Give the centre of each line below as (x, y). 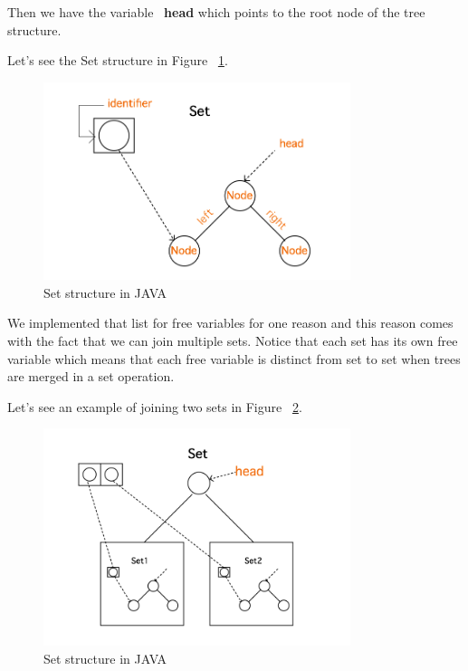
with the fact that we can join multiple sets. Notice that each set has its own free (233, 340)
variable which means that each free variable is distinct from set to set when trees (234, 358)
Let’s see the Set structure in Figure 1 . (118, 60)
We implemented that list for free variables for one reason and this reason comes (230, 323)
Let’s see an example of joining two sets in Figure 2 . (155, 406)
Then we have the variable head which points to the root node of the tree (216, 12)
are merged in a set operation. (91, 376)
